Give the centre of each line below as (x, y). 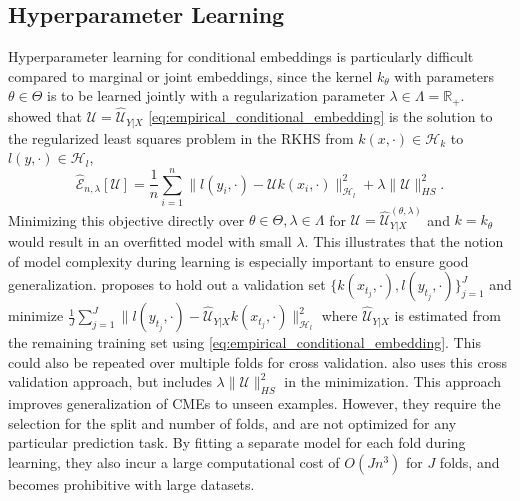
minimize (36, 315)
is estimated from (447, 315)
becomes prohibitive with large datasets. (131, 483)
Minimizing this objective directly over (126, 219)
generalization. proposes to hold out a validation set (167, 284)
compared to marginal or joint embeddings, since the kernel (190, 75)
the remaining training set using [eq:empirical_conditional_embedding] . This (244, 342)
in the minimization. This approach (393, 381)
